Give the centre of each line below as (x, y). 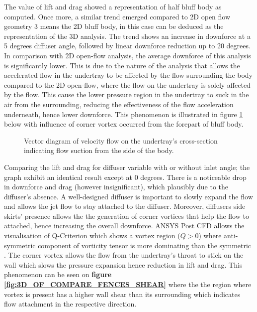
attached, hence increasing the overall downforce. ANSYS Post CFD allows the (124, 226)
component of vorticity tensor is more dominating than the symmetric (145, 245)
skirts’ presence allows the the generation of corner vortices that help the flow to (127, 216)
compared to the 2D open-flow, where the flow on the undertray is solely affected (127, 84)
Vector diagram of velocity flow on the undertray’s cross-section (121, 140)
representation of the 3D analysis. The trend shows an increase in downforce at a (127, 36)
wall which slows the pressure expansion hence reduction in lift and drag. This (123, 264)
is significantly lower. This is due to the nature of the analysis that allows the (122, 65)
